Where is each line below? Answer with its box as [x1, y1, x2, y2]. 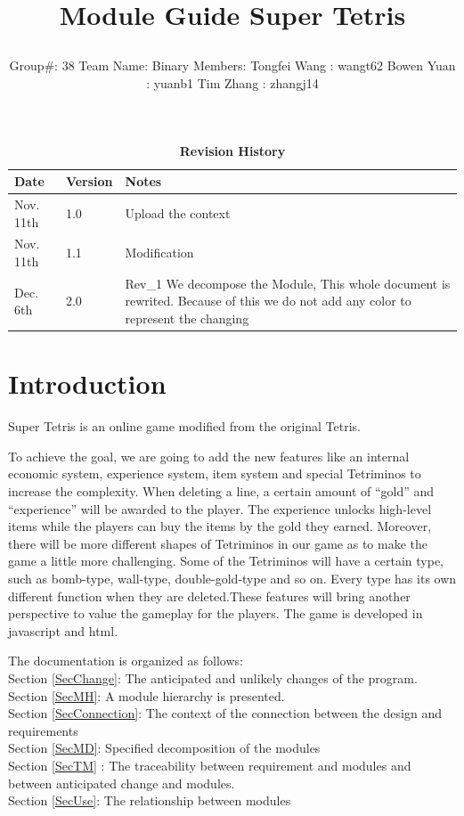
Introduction [8, 365, 167, 402]
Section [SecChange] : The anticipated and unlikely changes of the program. [8, 669, 418, 687]
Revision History [179, 141, 286, 159]
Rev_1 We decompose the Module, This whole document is [125, 273, 451, 292]
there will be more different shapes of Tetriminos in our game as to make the [8, 534, 428, 552]
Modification [125, 243, 194, 262]
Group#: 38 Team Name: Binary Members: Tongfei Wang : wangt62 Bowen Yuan [9, 56, 456, 75]
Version [65, 172, 113, 191]
